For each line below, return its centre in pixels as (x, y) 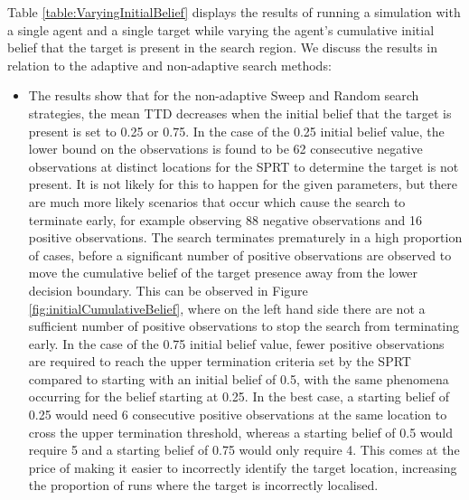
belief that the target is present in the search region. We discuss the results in (222, 47)
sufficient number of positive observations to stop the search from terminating (244, 326)
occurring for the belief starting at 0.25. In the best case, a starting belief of (239, 396)
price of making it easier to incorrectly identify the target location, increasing (243, 467)
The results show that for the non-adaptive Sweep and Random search (224, 95)
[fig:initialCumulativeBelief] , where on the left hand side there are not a (227, 308)
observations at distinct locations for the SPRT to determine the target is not (244, 166)
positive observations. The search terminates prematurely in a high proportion (245, 237)
